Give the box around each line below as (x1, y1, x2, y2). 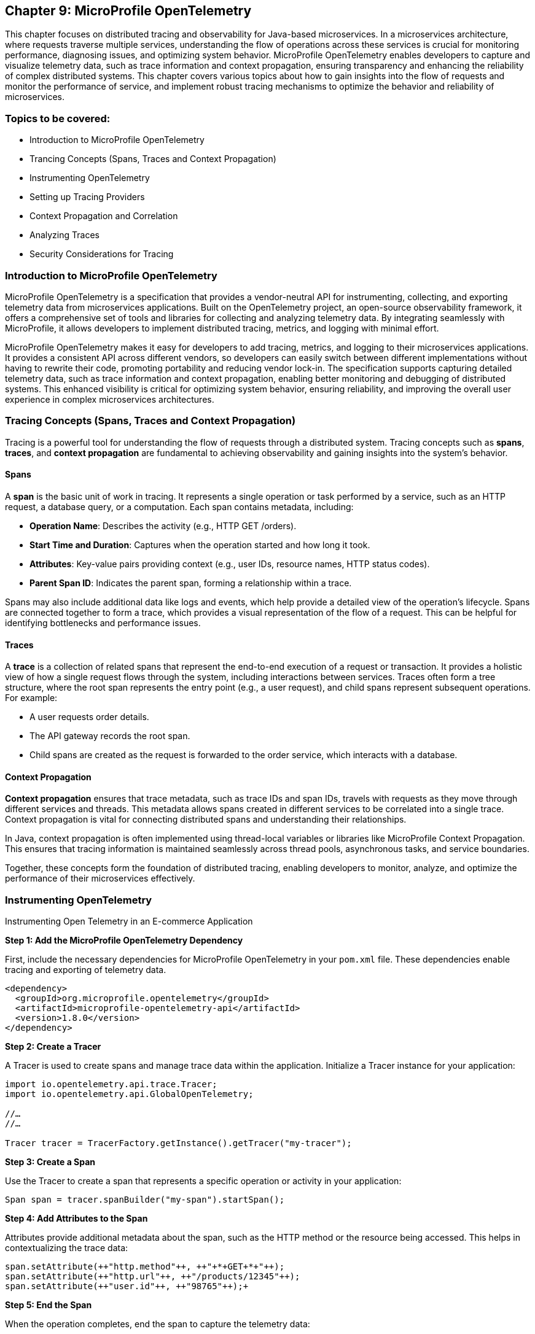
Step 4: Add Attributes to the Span (5, 1213, 148, 1224)
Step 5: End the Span (5, 1300, 92, 1311)
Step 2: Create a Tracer (5, 1041, 101, 1052)
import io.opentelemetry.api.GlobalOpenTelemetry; (5, 1089, 254, 1099)
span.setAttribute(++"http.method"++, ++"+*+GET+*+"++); (5, 1262, 285, 1272)
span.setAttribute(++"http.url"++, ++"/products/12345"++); (5, 1271, 300, 1282)
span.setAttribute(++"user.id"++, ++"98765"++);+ (5, 1281, 249, 1292)
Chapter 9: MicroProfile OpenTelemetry (5, 3, 252, 18)
